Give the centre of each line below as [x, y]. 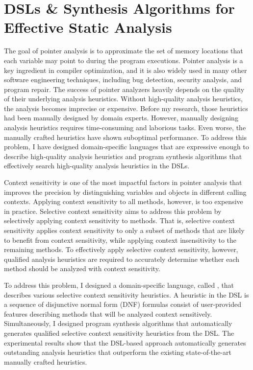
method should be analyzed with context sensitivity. [82, 268]
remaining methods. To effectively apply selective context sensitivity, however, [121, 249]
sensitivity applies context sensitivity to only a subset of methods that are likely [124, 230]
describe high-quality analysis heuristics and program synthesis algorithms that [123, 156]
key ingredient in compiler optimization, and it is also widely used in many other [126, 70]
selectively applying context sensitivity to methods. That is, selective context [119, 220]
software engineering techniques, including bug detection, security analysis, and [123, 80]
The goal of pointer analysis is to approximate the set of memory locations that [124, 51]
